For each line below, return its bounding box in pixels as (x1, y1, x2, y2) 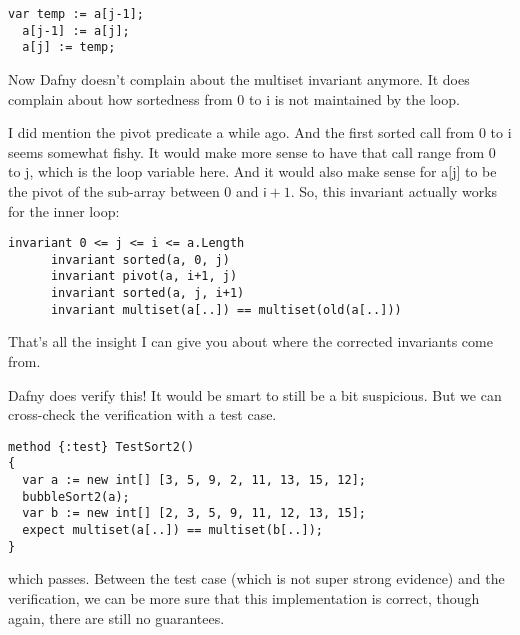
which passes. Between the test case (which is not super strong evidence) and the (8, 568, 505, 589)
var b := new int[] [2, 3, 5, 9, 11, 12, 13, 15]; (22, 506, 366, 521)
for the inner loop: (8, 200, 120, 221)
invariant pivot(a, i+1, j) (50, 269, 238, 284)
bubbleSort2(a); (22, 489, 130, 504)
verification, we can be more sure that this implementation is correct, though (8, 587, 480, 608)
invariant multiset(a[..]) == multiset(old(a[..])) (50, 302, 402, 317)
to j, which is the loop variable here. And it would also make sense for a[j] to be (8, 161, 497, 182)
